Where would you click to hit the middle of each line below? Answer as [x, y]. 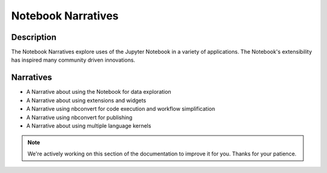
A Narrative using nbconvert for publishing [79, 117]
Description [34, 37]
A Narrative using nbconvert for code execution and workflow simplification [121, 109]
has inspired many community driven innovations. [73, 60]
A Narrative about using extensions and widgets [86, 100]
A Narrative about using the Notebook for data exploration [99, 92]
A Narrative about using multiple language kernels [89, 126]
